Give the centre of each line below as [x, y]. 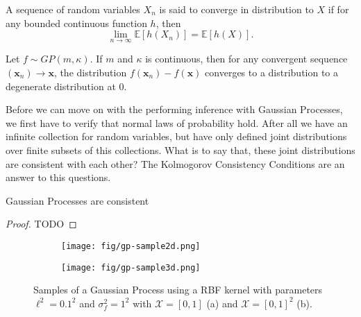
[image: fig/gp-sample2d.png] [131, 246]
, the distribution [90, 72]
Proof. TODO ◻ [41, 224]
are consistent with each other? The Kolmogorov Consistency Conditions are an [175, 163]
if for [338, 9]
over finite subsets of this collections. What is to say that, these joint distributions [180, 149]
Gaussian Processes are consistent [77, 200]
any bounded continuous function [76, 23]
